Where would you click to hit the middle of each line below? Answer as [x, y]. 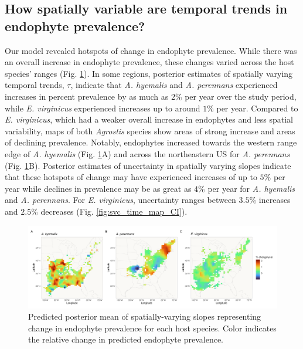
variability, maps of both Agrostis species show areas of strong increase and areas [150, 131]
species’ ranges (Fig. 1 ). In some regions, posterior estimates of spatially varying [149, 73]
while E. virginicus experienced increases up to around [103, 108]
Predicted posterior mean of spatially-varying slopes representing [145, 316]
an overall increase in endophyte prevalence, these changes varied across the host [149, 62]
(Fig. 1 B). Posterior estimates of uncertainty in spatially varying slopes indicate [148, 165]
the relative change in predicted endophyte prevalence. [126, 339]
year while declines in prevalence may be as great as [98, 188]
